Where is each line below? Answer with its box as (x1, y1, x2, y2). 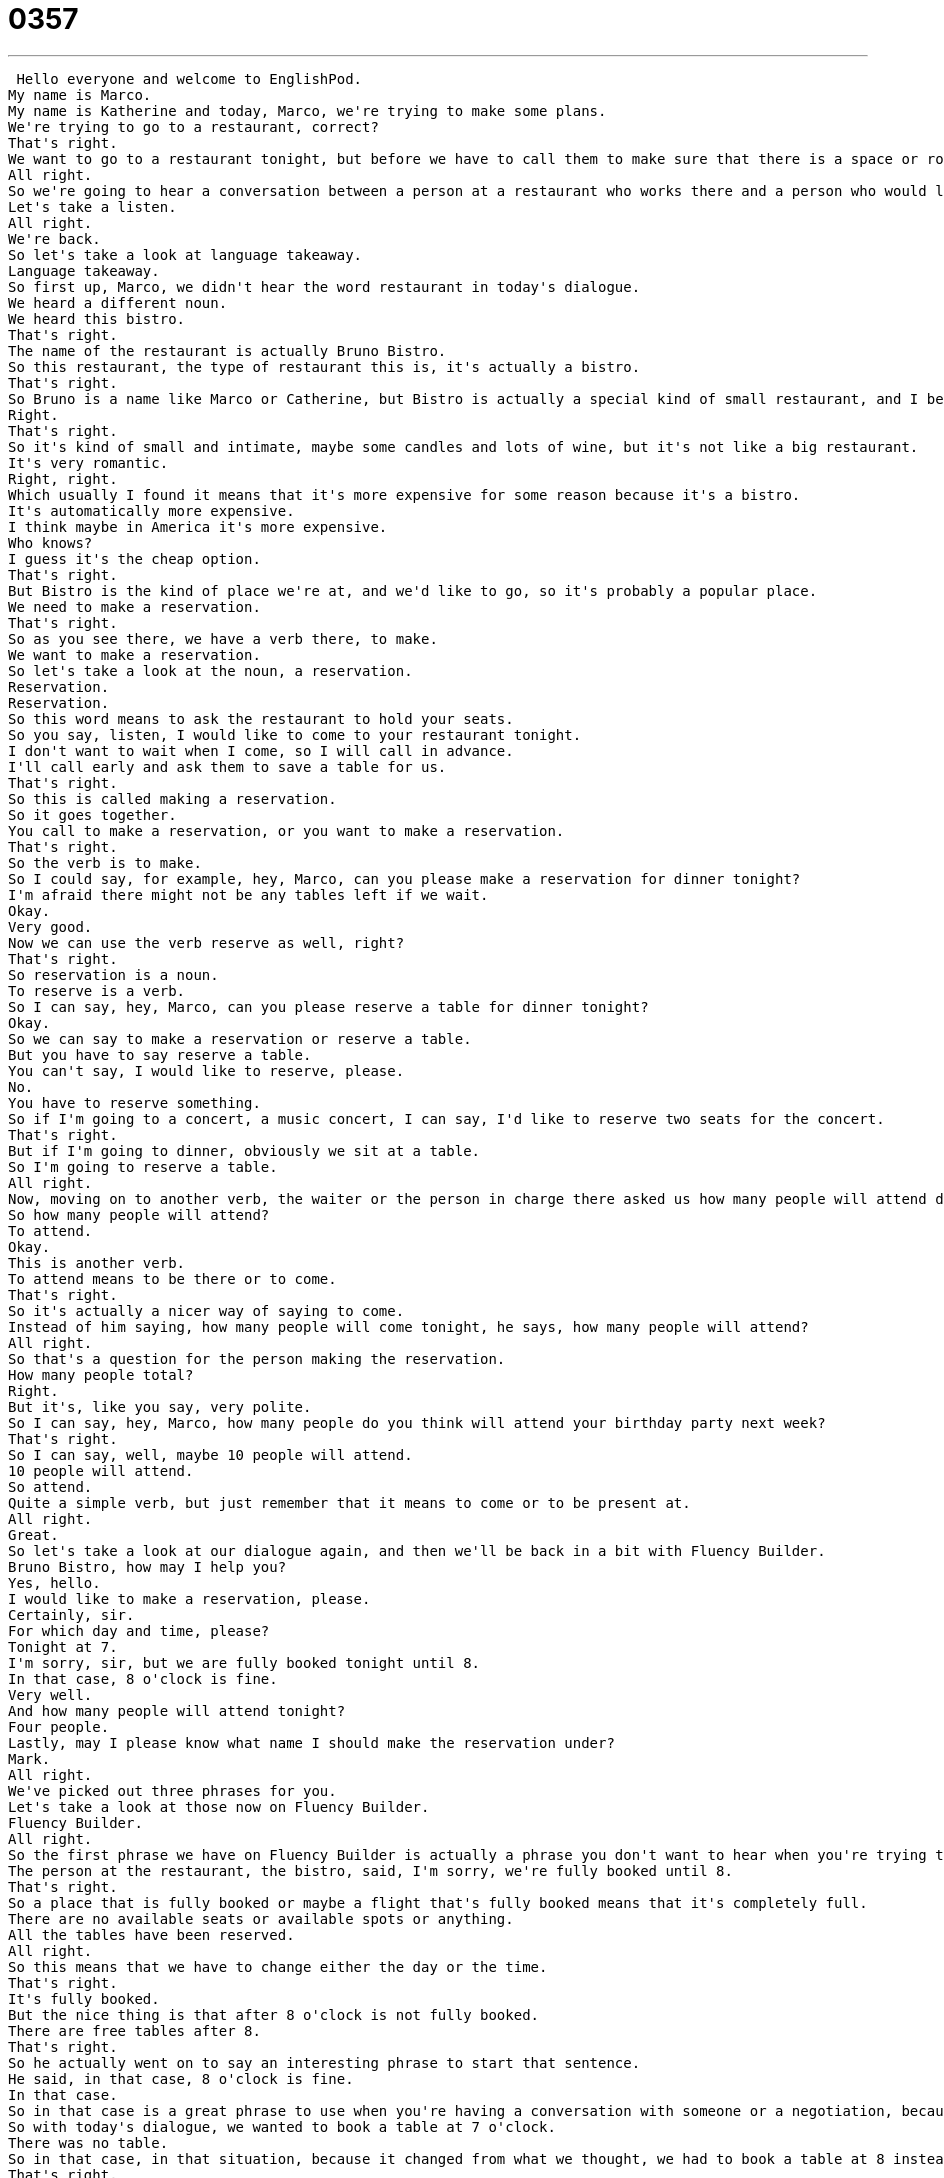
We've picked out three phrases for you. (8, 1782, 337, 1799)
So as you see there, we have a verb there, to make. (8, 630, 438, 647)
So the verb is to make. (8, 854, 202, 871)
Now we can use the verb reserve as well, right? (8, 934, 405, 951)
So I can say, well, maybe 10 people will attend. (8, 1446, 413, 1463)
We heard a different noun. (8, 294, 228, 311)
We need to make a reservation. (8, 598, 261, 615)
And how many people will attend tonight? (8, 1702, 346, 1719)
